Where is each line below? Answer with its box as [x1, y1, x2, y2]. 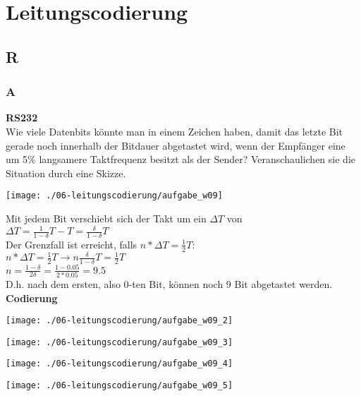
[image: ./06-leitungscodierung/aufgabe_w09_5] [6, 380, 233, 391]
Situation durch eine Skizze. [6, 165, 126, 180]
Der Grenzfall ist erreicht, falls [6, 236, 137, 251]
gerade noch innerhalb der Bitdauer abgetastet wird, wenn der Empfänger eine [6, 138, 345, 152]
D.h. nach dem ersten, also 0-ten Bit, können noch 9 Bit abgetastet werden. [6, 276, 333, 291]
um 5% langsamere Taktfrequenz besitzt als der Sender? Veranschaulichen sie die [6, 152, 355, 167]
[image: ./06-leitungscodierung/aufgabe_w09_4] [6, 359, 233, 369]
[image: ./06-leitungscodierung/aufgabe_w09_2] [6, 316, 233, 326]
